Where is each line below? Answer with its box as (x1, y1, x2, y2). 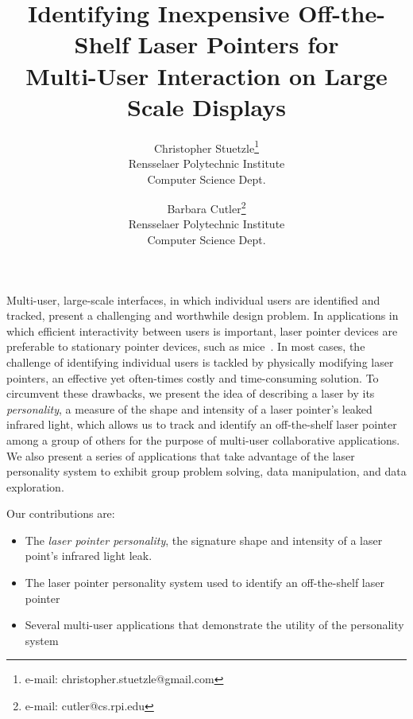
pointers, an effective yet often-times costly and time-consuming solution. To (6, 369, 379, 386)
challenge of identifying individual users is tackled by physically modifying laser (6, 353, 394, 370)
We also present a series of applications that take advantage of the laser (6, 447, 355, 464)
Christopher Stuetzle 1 (153, 137, 259, 156)
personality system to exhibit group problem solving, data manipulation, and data (6, 463, 407, 480)
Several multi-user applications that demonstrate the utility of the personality (25, 616, 404, 633)
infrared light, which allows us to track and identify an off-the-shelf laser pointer (6, 416, 397, 433)
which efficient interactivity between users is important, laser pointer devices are (6, 322, 398, 339)
